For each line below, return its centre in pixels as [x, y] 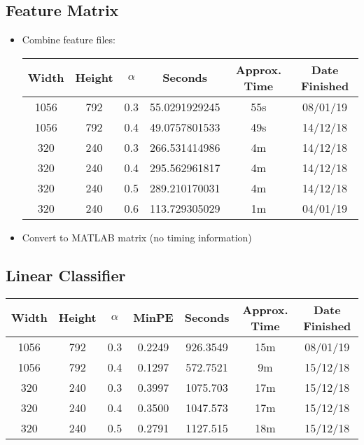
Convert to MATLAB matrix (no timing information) [137, 237]
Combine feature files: [69, 40]
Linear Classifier [66, 275]
